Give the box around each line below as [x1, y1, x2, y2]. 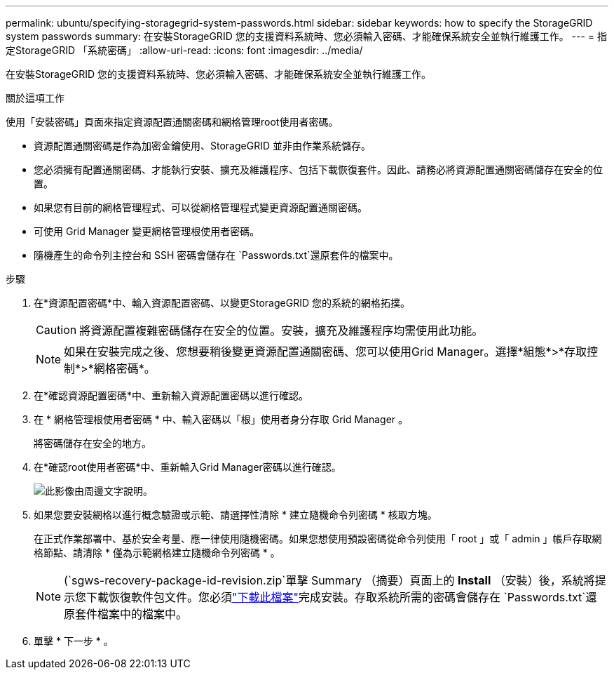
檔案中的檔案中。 [97, 607, 188, 621]
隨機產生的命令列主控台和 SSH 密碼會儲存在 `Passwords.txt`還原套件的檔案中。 [34, 249, 399, 261]
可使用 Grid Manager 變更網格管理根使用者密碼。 [34, 225, 260, 237]
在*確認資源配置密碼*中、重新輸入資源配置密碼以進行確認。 [34, 389, 309, 401]
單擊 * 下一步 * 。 [34, 635, 114, 647]
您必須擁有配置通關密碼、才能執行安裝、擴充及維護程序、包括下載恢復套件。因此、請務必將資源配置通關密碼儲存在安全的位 [34, 163, 603, 175]
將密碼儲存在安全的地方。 [34, 437, 151, 449]
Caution [36, 323, 77, 337]
